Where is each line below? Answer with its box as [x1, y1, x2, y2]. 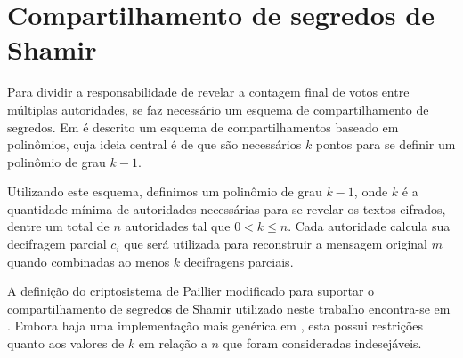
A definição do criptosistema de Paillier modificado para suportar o [7, 282, 375, 300]
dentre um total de [7, 217, 110, 235]
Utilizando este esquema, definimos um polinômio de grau [7, 182, 322, 201]
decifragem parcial [7, 235, 107, 253]
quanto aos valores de [7, 334, 125, 353]
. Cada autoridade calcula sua [288, 217, 451, 235]
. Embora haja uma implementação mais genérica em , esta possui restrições [7, 316, 424, 335]
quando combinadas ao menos [7, 251, 170, 270]
